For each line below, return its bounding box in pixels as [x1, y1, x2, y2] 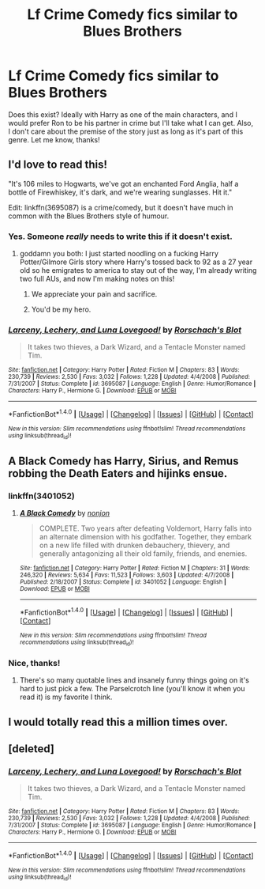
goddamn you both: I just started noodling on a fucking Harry [19, 249, 219, 259]
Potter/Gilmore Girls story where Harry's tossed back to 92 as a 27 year [19, 257, 253, 267]
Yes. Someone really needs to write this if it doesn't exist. [8, 231, 233, 242]
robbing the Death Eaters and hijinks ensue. [8, 467, 228, 480]
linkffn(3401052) [8, 490, 75, 501]
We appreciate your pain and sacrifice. [31, 289, 158, 299]
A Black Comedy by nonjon [19, 509, 110, 518]
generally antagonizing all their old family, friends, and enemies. [39, 549, 248, 558]
